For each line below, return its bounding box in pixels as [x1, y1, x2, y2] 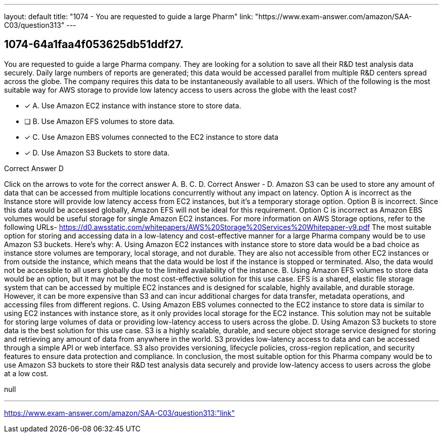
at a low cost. [4, 369, 49, 378]
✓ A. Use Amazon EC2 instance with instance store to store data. [24, 101, 241, 110]
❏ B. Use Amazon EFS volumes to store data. [24, 116, 175, 126]
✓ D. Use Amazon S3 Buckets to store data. [24, 148, 170, 157]
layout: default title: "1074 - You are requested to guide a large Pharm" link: [4, 12, 253, 21]
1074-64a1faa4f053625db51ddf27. [4, 38, 184, 51]
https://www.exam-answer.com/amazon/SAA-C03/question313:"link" [4, 408, 235, 417]
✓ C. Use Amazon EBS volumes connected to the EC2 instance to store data [24, 132, 279, 141]
